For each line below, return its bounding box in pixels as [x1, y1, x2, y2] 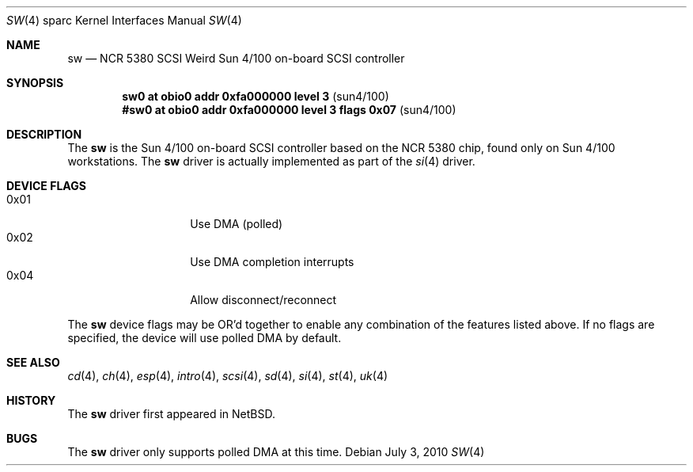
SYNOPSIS [6, 76, 64, 89]
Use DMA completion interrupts [190, 255, 354, 268]
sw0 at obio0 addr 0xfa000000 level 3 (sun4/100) [122, 89, 389, 103]
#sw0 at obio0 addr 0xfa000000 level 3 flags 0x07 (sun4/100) [122, 103, 456, 116]
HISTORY [6, 394, 56, 407]
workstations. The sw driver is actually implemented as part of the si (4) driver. [67, 154, 475, 168]
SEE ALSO [6, 356, 60, 369]
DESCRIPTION [6, 128, 82, 141]
